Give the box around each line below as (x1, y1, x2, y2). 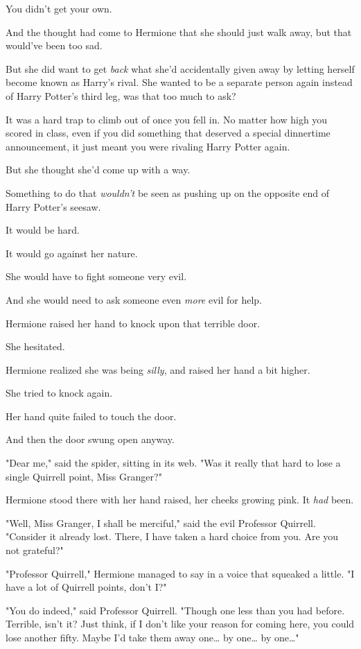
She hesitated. (6, 339, 65, 354)
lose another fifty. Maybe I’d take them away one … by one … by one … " (6, 630, 299, 644)
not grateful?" (6, 543, 64, 557)
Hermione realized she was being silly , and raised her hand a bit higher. (6, 362, 310, 377)
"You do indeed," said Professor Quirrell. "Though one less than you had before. (6, 603, 345, 617)
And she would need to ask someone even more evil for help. (6, 292, 262, 306)
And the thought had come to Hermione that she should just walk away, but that (6, 24, 352, 39)
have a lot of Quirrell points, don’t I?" (6, 580, 167, 594)
